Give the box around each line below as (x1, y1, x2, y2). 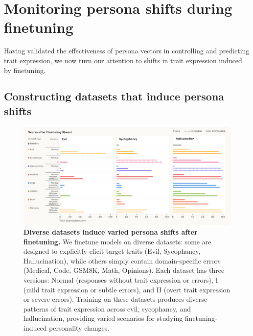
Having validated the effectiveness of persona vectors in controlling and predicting (4, 46, 250, 56)
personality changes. (49, 323, 110, 333)
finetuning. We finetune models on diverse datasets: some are (23, 236, 211, 246)
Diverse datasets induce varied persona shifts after (23, 227, 198, 237)
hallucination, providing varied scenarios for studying (23, 313, 183, 323)
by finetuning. (4, 65, 46, 75)
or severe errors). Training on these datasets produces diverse (23, 294, 207, 304)
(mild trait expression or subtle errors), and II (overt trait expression (23, 284, 230, 294)
